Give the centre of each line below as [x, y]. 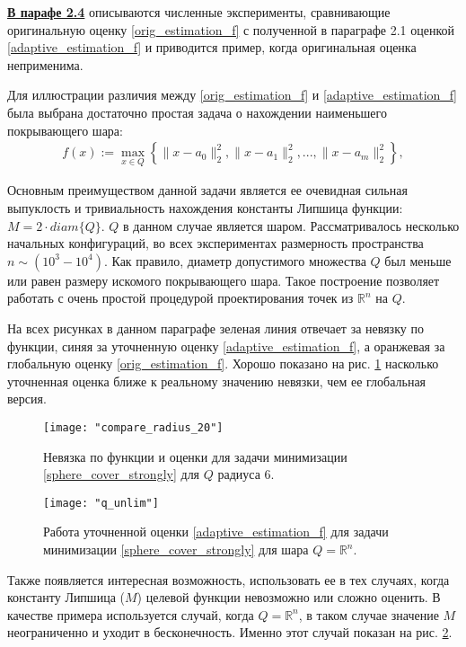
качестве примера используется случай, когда [131, 614]
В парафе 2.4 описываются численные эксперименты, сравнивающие [199, 12]
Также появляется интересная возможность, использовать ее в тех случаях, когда [229, 579]
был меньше [418, 260]
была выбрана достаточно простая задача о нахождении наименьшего [197, 112]
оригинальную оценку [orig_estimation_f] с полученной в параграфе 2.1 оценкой [231, 29]
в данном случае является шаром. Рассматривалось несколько [291, 225]
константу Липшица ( [66, 597]
